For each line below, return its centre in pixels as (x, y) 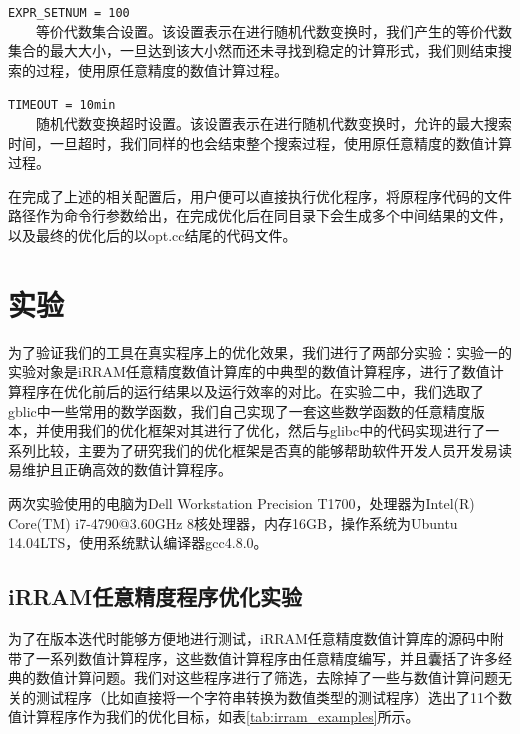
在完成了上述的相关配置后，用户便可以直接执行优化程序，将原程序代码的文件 (260, 195)
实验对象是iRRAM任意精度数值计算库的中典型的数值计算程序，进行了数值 (249, 371)
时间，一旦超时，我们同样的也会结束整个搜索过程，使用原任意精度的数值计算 (260, 142)
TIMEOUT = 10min (62, 105)
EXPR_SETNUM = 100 (69, 13)
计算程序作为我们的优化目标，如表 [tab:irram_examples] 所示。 (220, 716)
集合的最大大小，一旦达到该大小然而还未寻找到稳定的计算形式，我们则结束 (253, 50)
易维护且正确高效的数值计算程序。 (120, 469)
